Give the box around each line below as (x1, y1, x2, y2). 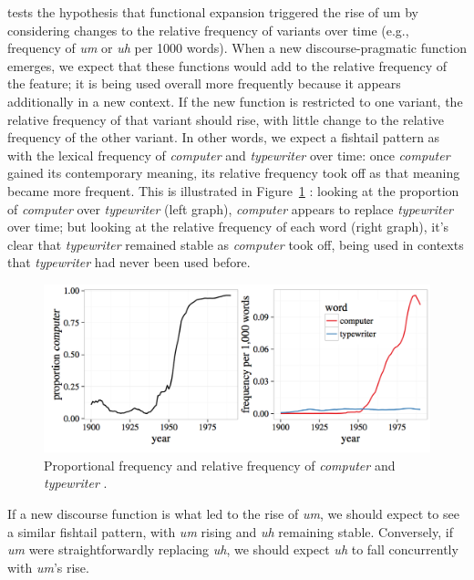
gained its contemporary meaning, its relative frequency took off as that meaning (7, 163, 460, 182)
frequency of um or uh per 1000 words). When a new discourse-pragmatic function (7, 38, 467, 57)
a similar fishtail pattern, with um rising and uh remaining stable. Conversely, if (7, 522, 453, 541)
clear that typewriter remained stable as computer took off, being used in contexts (7, 234, 464, 254)
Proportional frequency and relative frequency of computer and (44, 455, 396, 474)
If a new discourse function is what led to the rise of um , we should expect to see (7, 503, 459, 523)
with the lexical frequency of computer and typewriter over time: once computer (7, 145, 450, 164)
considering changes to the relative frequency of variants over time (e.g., (7, 20, 409, 39)
